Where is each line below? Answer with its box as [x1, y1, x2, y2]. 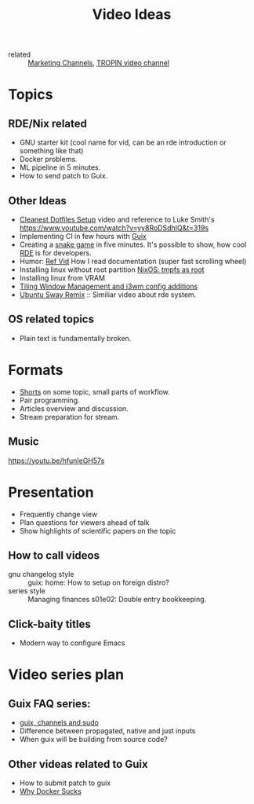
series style [8, 586, 45, 596]
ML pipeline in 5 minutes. [19, 163, 101, 172]
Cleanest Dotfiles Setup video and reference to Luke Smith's [19, 215, 215, 224]
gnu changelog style [8, 570, 74, 579]
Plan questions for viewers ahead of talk [19, 517, 150, 527]
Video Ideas [92, 6, 172, 24]
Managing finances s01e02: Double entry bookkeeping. [27, 595, 207, 604]
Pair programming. [19, 395, 80, 405]
